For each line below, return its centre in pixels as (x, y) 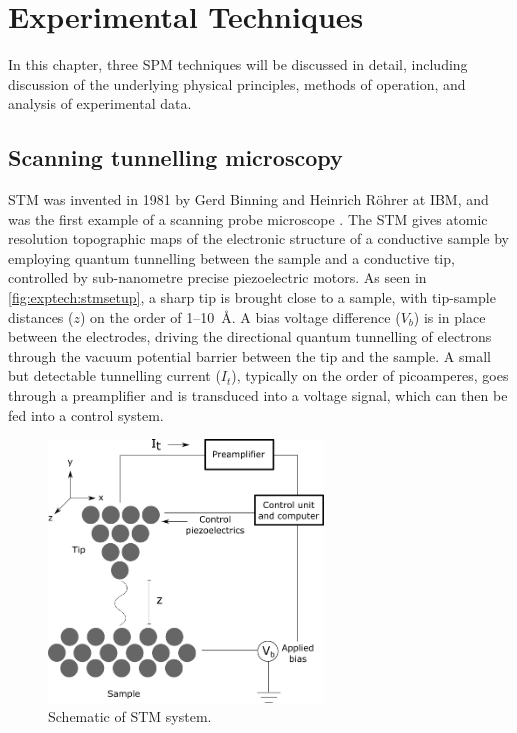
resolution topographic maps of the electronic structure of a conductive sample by (259, 238)
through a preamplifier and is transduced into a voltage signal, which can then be (258, 395)
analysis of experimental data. (100, 103)
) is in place (449, 316)
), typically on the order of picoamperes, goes (370, 375)
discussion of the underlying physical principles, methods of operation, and (237, 83)
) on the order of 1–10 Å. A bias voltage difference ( (240, 316)
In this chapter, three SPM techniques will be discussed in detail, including (238, 64)
